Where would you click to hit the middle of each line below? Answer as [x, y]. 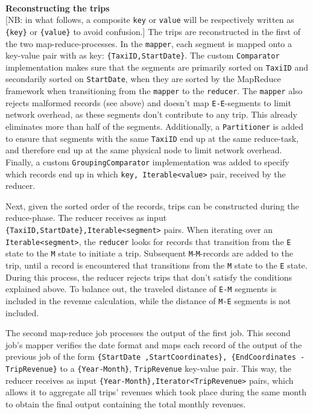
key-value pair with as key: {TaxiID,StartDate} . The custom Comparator [143, 55]
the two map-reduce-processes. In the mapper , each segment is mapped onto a [149, 43]
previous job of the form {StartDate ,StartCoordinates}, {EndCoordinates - [155, 356]
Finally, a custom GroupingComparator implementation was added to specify [147, 161]
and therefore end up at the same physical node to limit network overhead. [144, 150]
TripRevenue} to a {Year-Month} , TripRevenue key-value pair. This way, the [148, 368]
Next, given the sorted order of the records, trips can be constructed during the [152, 205]
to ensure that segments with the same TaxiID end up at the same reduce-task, [152, 138]
